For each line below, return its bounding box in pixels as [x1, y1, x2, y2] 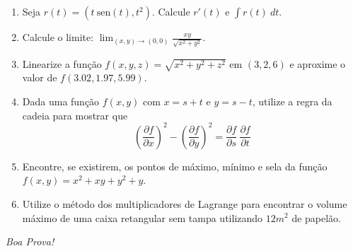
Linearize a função [22, 56, 102, 71]
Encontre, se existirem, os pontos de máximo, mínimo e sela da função [22, 158, 328, 173]
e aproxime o [289, 56, 346, 71]
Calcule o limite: [22, 30, 94, 44]
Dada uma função [22, 94, 100, 109]
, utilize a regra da [252, 94, 332, 109]
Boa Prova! [6, 234, 54, 249]
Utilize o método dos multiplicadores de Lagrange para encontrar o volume [22, 196, 347, 211]
